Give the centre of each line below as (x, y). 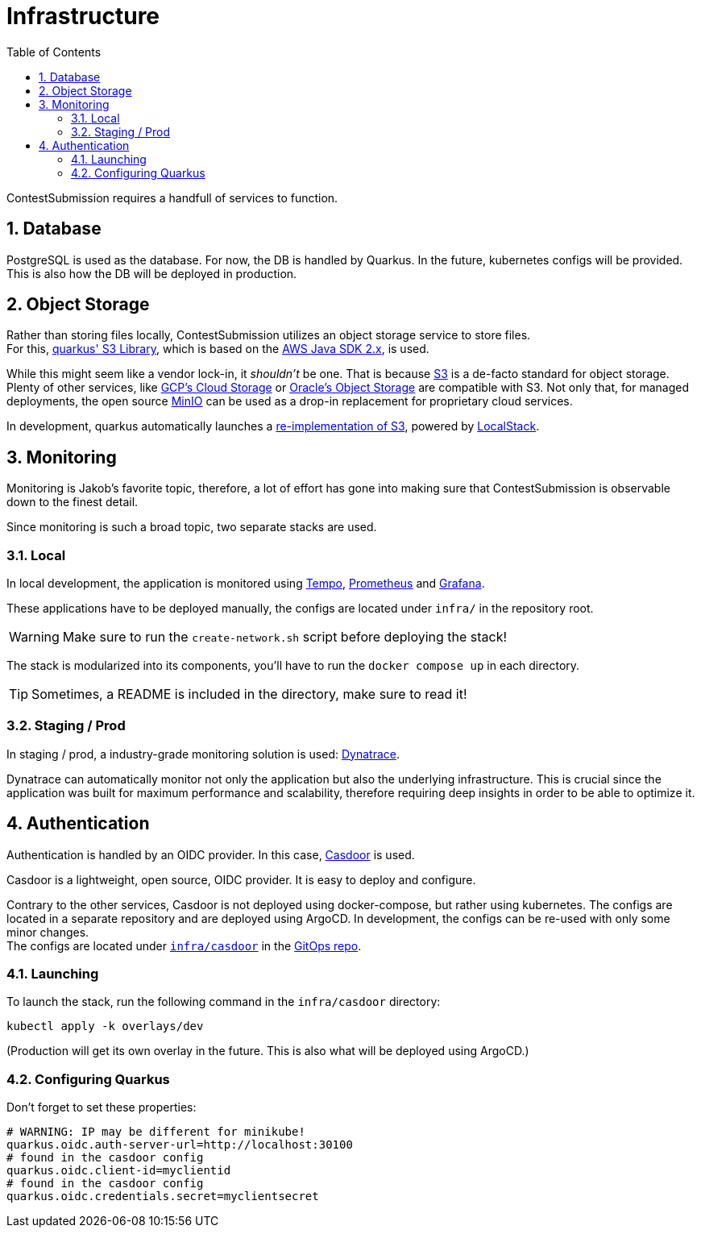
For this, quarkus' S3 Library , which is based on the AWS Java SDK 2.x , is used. (218, 349)
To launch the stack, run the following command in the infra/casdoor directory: (224, 1002)
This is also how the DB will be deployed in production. (152, 273)
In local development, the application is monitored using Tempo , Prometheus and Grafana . (246, 584)
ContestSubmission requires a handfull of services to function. (172, 197)
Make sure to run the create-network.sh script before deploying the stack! (285, 637)
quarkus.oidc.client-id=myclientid (119, 1171)
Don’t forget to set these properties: (102, 1107)
